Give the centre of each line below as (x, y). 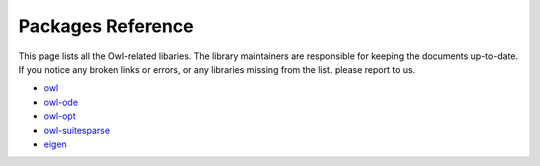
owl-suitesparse (76, 130)
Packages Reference (106, 26)
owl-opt (59, 116)
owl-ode (61, 102)
